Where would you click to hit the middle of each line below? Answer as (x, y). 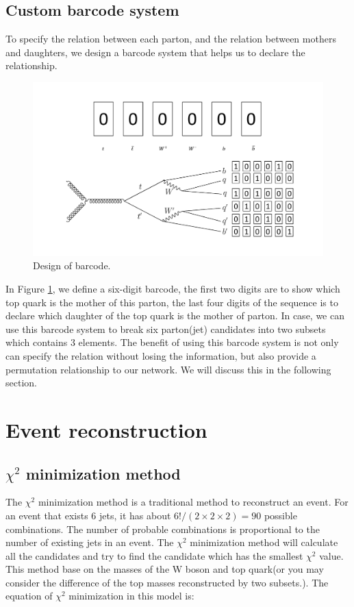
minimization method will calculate (264, 542)
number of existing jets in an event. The (90, 542)
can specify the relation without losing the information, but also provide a (161, 355)
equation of (29, 596)
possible (280, 515)
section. (21, 383)
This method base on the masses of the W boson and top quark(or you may (165, 569)
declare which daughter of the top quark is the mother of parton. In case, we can (175, 315)
